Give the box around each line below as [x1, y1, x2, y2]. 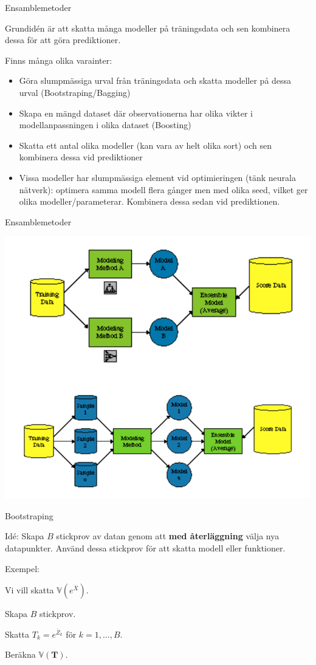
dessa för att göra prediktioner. [5, 33, 121, 46]
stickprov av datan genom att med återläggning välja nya [56, 530, 280, 542]
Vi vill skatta [5, 584, 54, 596]
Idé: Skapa [5, 530, 44, 542]
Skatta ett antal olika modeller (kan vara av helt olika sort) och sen [19, 138, 272, 151]
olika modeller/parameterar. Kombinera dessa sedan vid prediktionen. [19, 195, 280, 208]
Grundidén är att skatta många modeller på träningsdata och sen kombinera [5, 21, 290, 34]
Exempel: [5, 562, 39, 575]
